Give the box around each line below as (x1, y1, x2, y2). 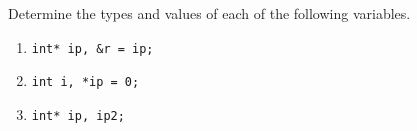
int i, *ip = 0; (31, 75, 140, 90)
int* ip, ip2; (31, 108, 125, 123)
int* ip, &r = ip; (31, 41, 154, 56)
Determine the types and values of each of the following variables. (8, 3, 411, 23)
